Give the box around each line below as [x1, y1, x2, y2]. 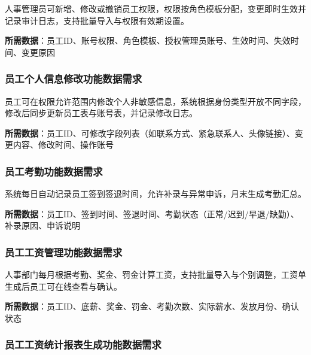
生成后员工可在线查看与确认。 [5, 280, 122, 292]
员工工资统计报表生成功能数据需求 [5, 337, 161, 352]
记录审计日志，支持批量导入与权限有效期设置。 [5, 14, 189, 26]
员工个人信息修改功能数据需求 [5, 71, 142, 86]
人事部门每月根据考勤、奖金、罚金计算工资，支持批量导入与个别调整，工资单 [5, 268, 306, 281]
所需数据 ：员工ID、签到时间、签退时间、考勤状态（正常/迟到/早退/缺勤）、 [5, 207, 299, 220]
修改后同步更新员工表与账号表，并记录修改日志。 [5, 107, 197, 119]
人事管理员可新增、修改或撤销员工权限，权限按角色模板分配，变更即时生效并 [5, 2, 306, 14]
